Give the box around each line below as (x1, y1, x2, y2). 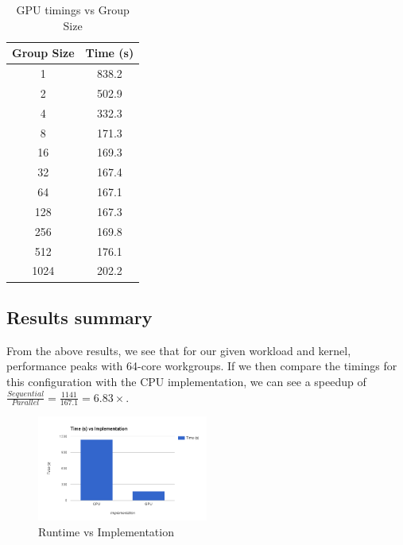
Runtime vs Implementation (38, 524, 174, 540)
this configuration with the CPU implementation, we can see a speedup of (6, 373, 366, 389)
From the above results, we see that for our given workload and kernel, (6, 342, 351, 358)
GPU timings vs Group (16, 2, 130, 17)
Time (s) (85, 44, 134, 61)
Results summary (6, 304, 153, 329)
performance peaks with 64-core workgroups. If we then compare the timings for (6, 358, 397, 374)
